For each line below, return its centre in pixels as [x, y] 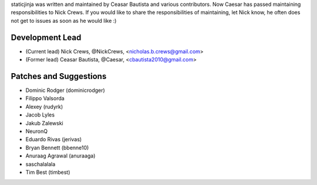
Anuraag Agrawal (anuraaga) [60, 156]
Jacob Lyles [40, 115]
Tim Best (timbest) [48, 172]
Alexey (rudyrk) [44, 107]
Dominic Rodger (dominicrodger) [65, 90]
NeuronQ [37, 131]
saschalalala [41, 164]
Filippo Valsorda [45, 98]
